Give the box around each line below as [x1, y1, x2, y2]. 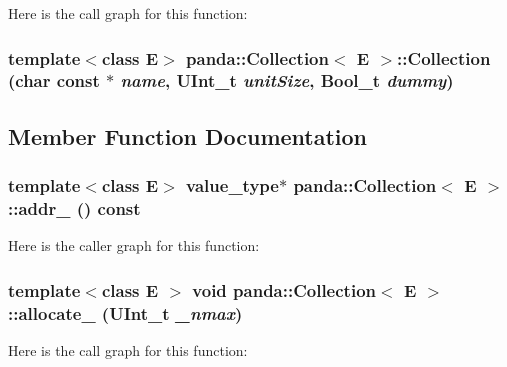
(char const [8, 68, 100, 93]
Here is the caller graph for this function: [8, 235, 260, 256]
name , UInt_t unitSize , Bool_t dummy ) [120, 68, 454, 93]
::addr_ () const [8, 195, 141, 220]
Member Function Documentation [8, 120, 368, 151]
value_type [186, 173, 279, 198]
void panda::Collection [192, 277, 376, 302]
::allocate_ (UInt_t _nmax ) [8, 300, 243, 325]
